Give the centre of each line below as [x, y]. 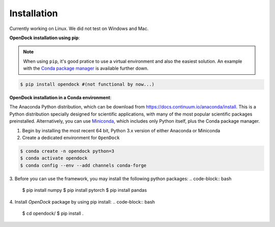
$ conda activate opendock [54, 158]
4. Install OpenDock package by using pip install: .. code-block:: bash [82, 202]
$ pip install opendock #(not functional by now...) [87, 84]
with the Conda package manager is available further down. [86, 68]
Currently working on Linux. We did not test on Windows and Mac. [79, 29]
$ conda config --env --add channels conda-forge [83, 165]
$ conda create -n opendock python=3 [67, 151]
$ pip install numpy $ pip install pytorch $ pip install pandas [85, 190]
